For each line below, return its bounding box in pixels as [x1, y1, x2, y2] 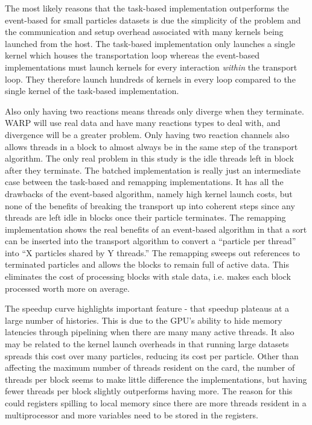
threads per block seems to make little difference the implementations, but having [5, 373, 307, 385]
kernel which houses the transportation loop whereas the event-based [5, 49, 260, 61]
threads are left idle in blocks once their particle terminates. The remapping [5, 211, 286, 224]
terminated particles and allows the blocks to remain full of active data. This [5, 258, 289, 271]
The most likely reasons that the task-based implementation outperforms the [5, 2, 289, 14]
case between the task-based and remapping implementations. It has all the [5, 175, 284, 188]
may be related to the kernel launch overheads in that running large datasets [5, 338, 289, 350]
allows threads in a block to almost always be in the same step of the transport [5, 140, 298, 153]
